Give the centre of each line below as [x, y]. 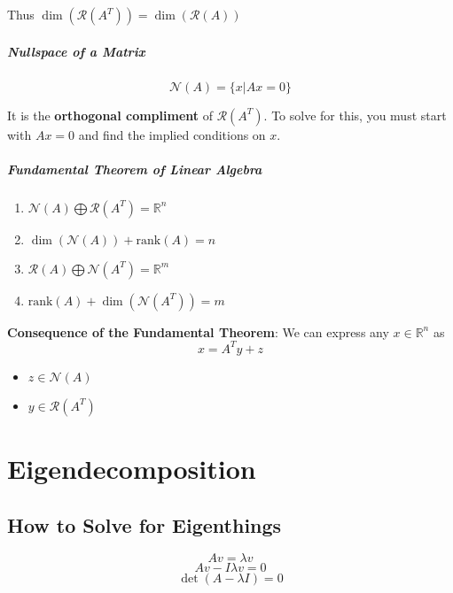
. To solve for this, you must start [355, 115]
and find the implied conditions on [172, 134]
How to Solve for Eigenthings [144, 524]
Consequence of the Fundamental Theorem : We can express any [198, 331]
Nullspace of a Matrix [76, 51]
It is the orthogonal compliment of [110, 115]
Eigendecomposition [132, 468]
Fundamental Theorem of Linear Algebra [135, 169]
